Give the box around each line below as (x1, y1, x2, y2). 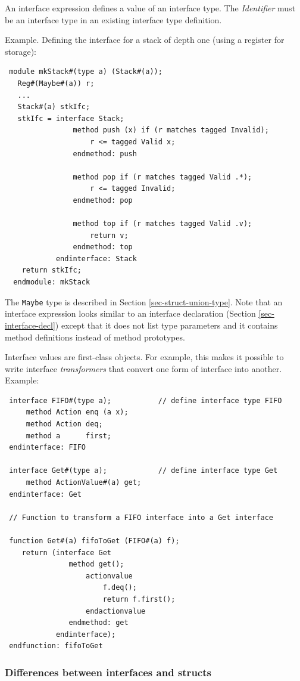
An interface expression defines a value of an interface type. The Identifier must (5, 2, 296, 14)
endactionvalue (86, 606, 146, 615)
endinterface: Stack (55, 254, 137, 263)
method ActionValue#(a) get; (26, 478, 142, 487)
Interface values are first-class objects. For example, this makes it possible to (5, 351, 284, 363)
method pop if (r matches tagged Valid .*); (73, 172, 252, 181)
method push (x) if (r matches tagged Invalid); (73, 126, 269, 135)
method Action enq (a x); (26, 408, 129, 417)
